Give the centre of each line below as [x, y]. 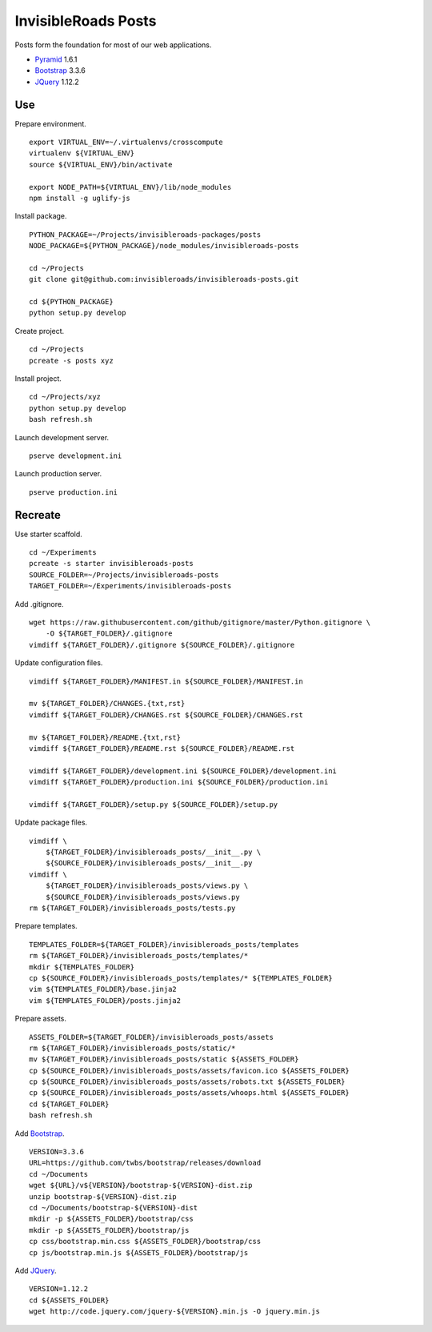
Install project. [38, 379]
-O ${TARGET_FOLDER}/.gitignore [109, 634]
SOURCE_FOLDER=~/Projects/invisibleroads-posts [124, 575]
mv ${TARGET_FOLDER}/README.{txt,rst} [105, 737]
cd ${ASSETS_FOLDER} [69, 1300]
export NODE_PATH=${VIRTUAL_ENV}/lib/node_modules [130, 187]
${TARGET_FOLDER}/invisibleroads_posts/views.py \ [147, 886]
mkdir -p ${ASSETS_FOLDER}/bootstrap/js [109, 1230]
